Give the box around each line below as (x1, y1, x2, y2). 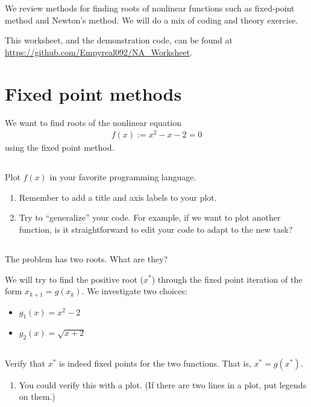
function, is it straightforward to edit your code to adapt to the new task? (19, 222, 293, 235)
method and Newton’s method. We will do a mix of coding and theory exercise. (5, 13, 298, 26)
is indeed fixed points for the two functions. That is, (58, 356, 251, 369)
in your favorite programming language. (49, 171, 196, 183)
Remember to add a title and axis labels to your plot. (19, 191, 217, 203)
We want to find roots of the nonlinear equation (5, 116, 182, 128)
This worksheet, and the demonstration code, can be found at (5, 34, 233, 46)
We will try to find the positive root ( (5, 273, 144, 285)
